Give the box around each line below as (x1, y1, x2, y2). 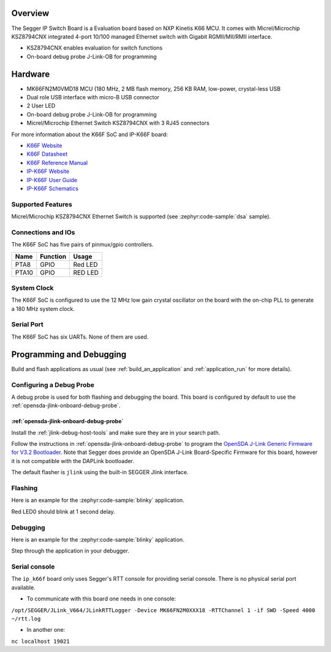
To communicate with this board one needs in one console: (26, 595, 177, 602)
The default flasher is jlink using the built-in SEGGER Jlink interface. (11, 469, 189, 476)
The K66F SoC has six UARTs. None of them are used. (11, 333, 149, 340)
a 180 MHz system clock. (11, 305, 75, 312)
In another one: (26, 626, 66, 634)
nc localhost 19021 (11, 638, 70, 645)
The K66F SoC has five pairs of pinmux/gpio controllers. (11, 241, 154, 248)
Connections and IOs (11, 228, 75, 236)
